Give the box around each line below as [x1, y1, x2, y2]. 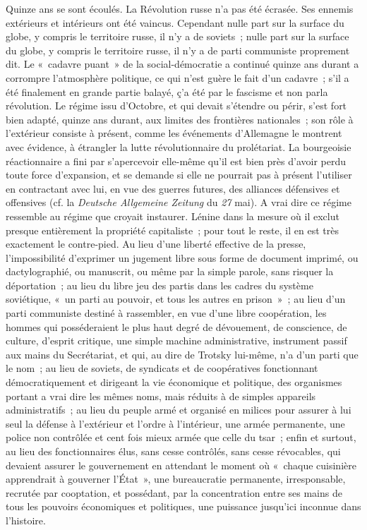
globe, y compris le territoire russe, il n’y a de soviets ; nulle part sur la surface [6, 29, 349, 44]
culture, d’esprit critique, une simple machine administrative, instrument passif [6, 333, 347, 348]
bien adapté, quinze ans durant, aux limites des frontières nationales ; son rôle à [6, 112, 354, 126]
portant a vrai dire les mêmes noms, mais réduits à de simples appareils [6, 388, 316, 403]
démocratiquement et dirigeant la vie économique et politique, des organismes [6, 375, 342, 390]
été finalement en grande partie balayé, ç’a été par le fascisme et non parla [6, 84, 328, 99]
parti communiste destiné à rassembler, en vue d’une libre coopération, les [6, 306, 327, 320]
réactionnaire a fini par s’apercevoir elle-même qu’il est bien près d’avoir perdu [6, 153, 346, 168]
